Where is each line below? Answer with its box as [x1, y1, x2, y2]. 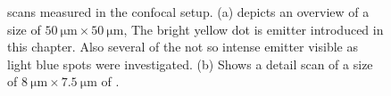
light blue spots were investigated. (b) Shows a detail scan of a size [7, 54, 373, 73]
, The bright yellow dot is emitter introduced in [123, 20, 384, 38]
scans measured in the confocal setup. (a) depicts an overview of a [7, 3, 370, 20]
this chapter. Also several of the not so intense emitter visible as [7, 37, 358, 56]
